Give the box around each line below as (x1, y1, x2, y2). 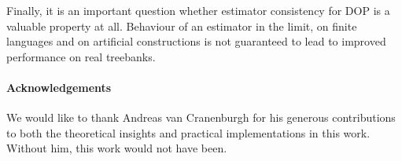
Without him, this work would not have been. (6, 140, 227, 156)
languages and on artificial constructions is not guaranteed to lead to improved (6, 33, 386, 49)
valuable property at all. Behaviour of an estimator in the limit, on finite (6, 17, 357, 34)
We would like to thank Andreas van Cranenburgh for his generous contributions (6, 109, 396, 126)
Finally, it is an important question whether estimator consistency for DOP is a (6, 2, 390, 18)
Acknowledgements (6, 79, 112, 95)
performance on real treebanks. (6, 48, 156, 64)
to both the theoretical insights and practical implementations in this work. (6, 124, 371, 141)
